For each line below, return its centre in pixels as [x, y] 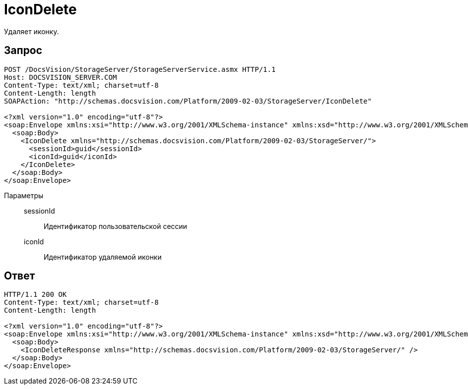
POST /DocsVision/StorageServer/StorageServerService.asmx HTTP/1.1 [140, 69]
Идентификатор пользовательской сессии [116, 226]
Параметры [24, 195]
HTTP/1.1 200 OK [35, 295]
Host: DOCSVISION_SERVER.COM [60, 77]
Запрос [23, 51]
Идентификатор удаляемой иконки [103, 257]
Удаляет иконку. [31, 31]
